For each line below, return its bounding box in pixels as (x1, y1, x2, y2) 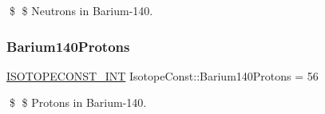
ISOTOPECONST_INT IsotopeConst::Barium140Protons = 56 (6, 67, 319, 84)
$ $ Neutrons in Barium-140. (9, 2, 153, 18)
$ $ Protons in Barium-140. (9, 94, 147, 111)
